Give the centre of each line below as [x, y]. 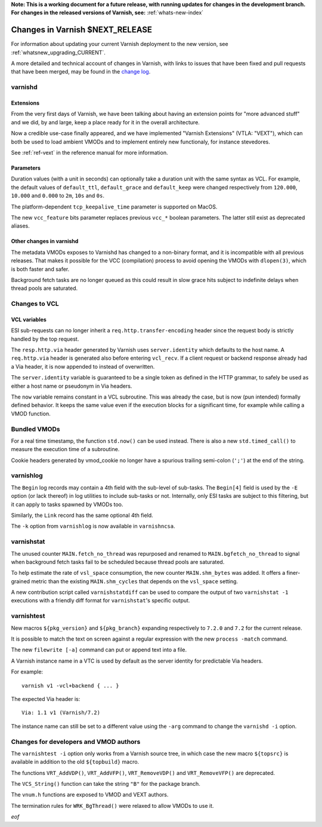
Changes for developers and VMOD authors [76, 742]
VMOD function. [31, 413]
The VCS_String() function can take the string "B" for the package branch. [106, 784]
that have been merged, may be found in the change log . [81, 72]
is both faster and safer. [40, 269]
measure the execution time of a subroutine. [65, 449]
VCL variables [29, 319]
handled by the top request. [45, 339]
